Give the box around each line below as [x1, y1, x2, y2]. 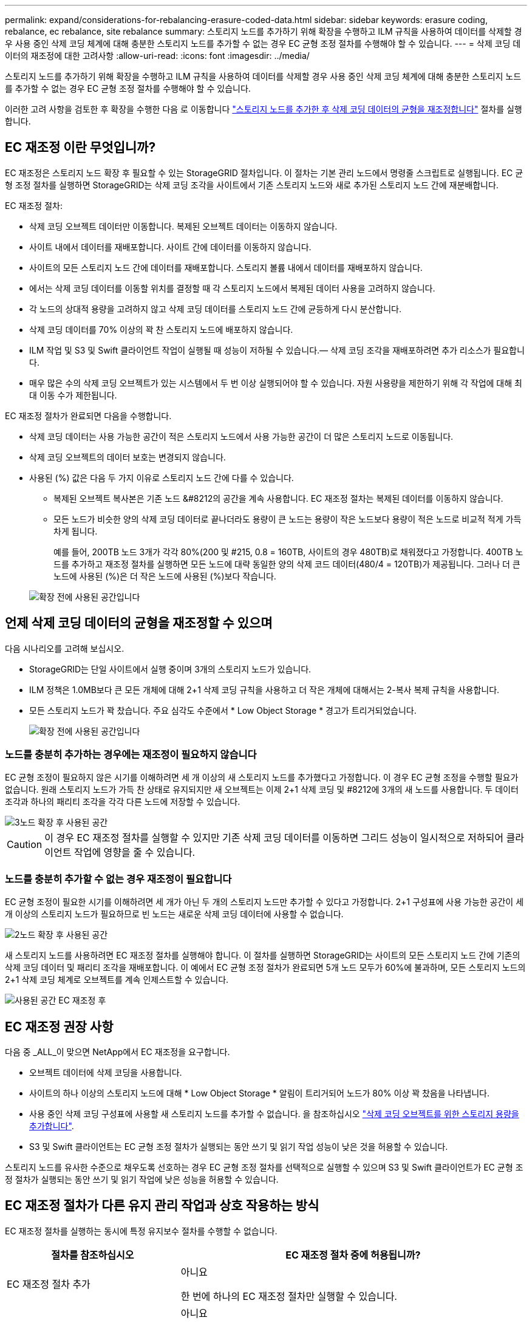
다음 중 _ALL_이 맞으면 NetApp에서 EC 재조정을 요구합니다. [5, 1047, 230, 1058]
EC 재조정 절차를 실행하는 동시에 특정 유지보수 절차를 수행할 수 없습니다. [5, 1225, 278, 1236]
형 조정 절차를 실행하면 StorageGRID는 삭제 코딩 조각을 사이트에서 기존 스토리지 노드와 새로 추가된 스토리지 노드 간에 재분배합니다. [5, 179, 499, 190]
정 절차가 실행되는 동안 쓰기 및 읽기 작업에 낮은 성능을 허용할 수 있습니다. [5, 1174, 279, 1185]
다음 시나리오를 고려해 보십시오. [5, 643, 124, 654]
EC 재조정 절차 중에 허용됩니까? [285, 1248, 421, 1261]
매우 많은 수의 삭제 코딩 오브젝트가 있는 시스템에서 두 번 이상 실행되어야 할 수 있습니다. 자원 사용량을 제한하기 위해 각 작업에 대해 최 [29, 377, 522, 388]
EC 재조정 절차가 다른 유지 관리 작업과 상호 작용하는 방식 [5, 1198, 319, 1214]
